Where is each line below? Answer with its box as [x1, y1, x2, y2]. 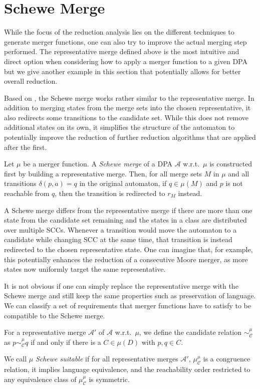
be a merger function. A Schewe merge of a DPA [23, 158, 173, 169]
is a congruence [203, 353, 250, 364]
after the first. [4, 141, 47, 152]
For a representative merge [4, 327, 86, 337]
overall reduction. [4, 76, 58, 86]
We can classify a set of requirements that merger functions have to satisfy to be [4, 300, 251, 310]
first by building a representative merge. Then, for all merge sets [4, 168, 202, 178]
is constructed [209, 158, 252, 169]
